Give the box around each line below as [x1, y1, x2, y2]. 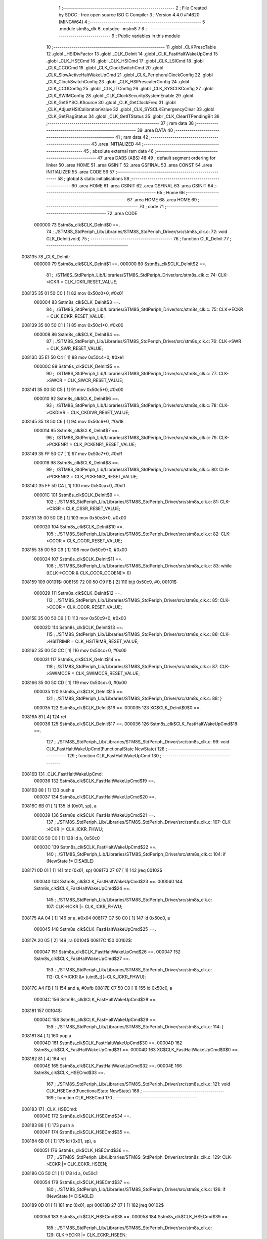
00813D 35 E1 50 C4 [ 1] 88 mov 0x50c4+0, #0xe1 [21, 354, 124, 360]
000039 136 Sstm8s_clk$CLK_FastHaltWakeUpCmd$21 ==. [34, 812, 155, 818]
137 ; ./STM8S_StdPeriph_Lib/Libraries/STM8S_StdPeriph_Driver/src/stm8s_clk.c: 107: [46, 819, 221, 825]
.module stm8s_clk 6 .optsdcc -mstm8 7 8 [58, 26, 144, 32]
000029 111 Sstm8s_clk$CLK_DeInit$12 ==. [34, 590, 122, 596]
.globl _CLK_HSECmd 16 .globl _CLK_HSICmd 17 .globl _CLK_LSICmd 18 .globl [46, 57, 204, 64]
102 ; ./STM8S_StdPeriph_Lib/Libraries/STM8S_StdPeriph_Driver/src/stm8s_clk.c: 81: [46, 499, 219, 505]
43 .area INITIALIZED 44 [91, 141, 141, 147]
